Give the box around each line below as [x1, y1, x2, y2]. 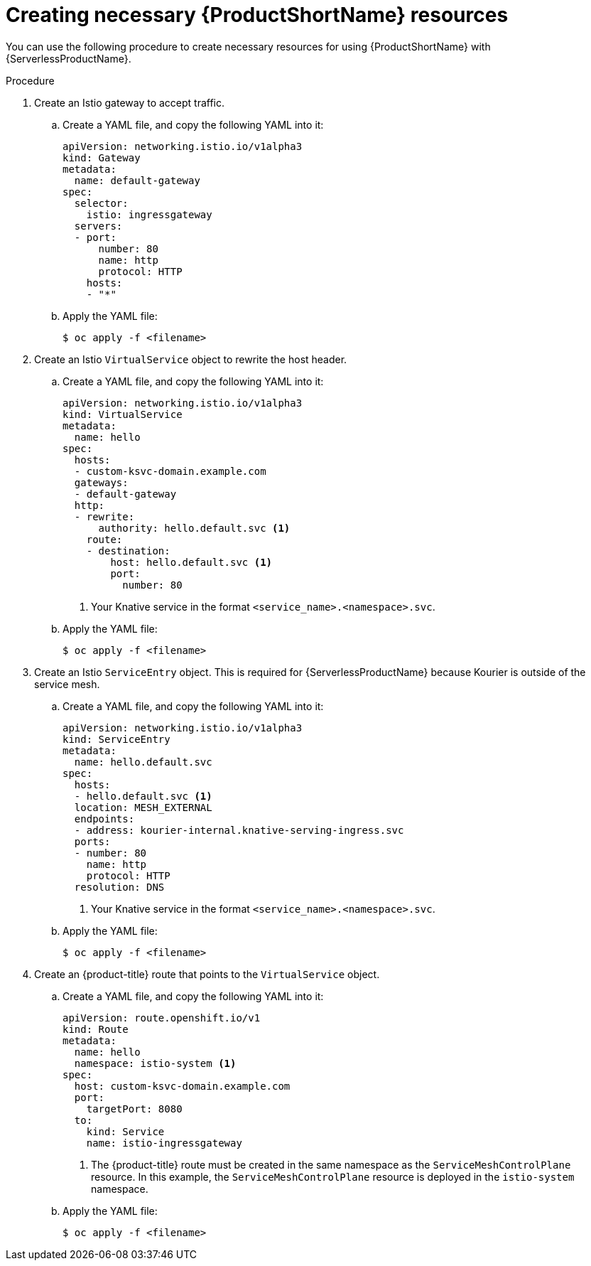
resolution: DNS [74, 881, 165, 893]
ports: [74, 835, 111, 847]
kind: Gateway [63, 151, 141, 163]
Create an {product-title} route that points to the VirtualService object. [34, 967, 380, 980]
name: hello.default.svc [74, 756, 212, 768]
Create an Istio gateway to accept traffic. [34, 96, 225, 109]
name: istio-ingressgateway [86, 1137, 242, 1149]
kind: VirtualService [63, 408, 183, 420]
